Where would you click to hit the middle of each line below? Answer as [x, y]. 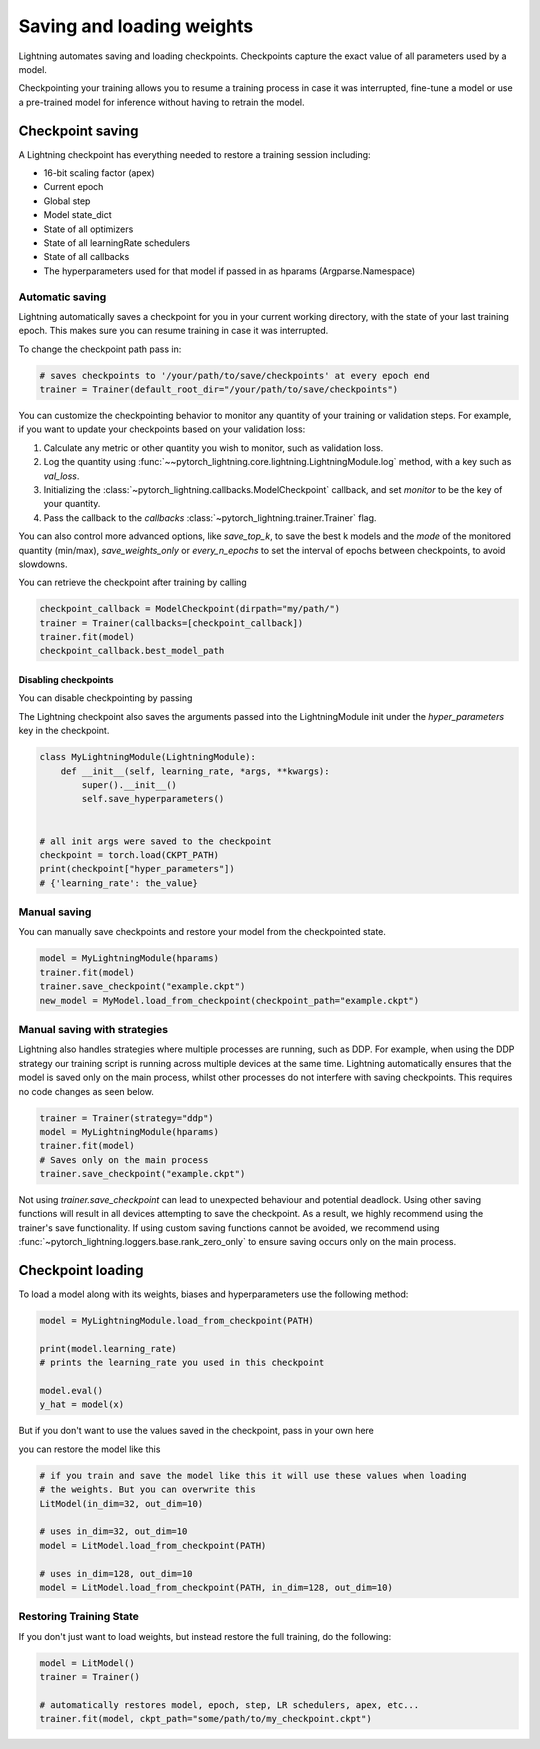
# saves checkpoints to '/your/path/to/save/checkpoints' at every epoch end [234, 375]
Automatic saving [62, 297]
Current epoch [73, 187]
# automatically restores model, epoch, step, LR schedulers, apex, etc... [229, 1704]
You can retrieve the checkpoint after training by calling [132, 582]
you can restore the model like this [89, 1449]
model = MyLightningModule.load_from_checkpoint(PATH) [176, 1321]
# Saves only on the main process [124, 1159]
